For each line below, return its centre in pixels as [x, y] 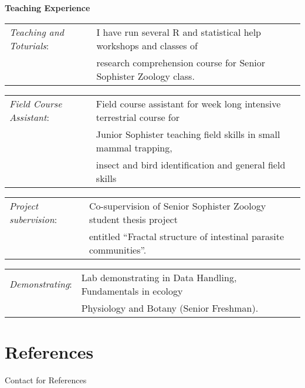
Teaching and [37, 32]
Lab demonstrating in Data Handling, [159, 277]
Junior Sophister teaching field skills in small [188, 134]
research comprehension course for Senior [181, 62]
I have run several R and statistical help [179, 32]
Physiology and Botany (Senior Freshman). [170, 308]
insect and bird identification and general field [191, 164]
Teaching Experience [48, 8]
